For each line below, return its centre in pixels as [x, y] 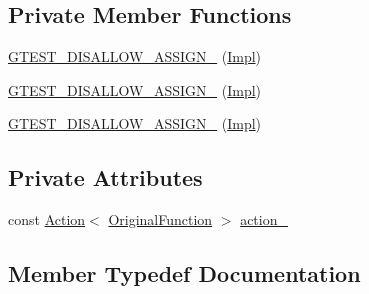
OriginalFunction [160, 219]
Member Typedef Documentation [184, 273]
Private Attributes [105, 177]
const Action [47, 219]
